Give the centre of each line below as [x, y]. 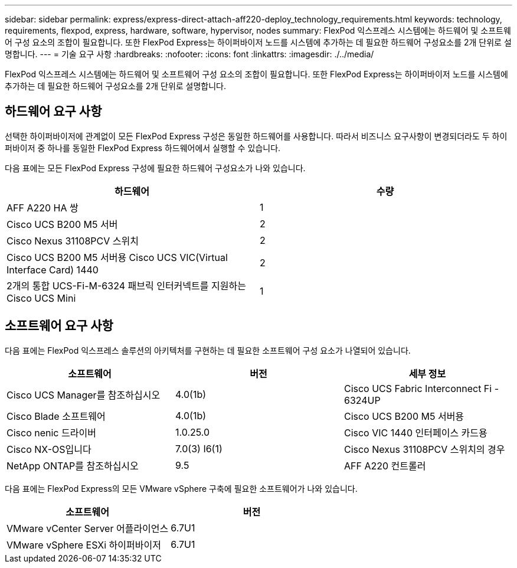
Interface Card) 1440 [53, 270]
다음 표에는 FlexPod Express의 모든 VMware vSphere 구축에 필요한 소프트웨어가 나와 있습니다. [181, 488]
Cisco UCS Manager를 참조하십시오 [84, 395]
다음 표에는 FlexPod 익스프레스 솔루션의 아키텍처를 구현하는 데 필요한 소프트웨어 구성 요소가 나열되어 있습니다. [208, 350]
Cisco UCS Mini [41, 298]
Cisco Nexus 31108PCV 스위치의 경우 [424, 449]
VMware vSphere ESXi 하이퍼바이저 [84, 545]
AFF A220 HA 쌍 [42, 208]
